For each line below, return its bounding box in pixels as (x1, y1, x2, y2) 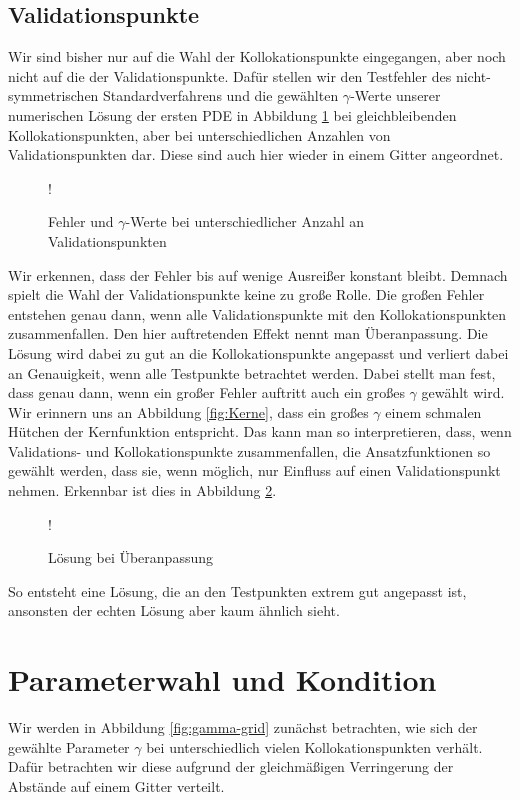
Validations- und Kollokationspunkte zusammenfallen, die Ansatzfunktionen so (8, 440, 491, 461)
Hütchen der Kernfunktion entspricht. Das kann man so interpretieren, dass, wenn (8, 421, 512, 442)
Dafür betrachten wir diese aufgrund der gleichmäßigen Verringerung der (8, 756, 454, 777)
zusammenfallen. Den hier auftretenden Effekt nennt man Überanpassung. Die (8, 323, 488, 344)
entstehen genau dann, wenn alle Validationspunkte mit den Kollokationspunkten (8, 303, 507, 324)
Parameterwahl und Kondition (8, 659, 437, 700)
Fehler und (48, 211, 114, 232)
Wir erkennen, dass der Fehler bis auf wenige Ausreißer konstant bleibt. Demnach (8, 264, 508, 285)
